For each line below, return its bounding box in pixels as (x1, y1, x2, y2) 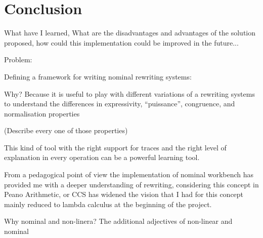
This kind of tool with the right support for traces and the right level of (4, 142, 227, 152)
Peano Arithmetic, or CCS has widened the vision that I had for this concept (4, 189, 244, 200)
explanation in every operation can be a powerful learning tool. (4, 152, 200, 163)
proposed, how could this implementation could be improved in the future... (4, 37, 239, 48)
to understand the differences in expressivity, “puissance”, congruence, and (4, 98, 235, 109)
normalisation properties (4, 108, 80, 118)
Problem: (4, 54, 32, 65)
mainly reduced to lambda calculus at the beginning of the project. (4, 199, 212, 209)
